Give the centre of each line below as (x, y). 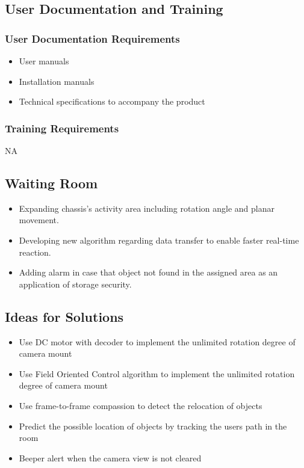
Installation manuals (57, 81)
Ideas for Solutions (64, 316)
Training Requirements (62, 128)
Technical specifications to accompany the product (112, 101)
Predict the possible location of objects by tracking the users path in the (153, 426)
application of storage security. (75, 284)
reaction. (35, 252)
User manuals (44, 61)
